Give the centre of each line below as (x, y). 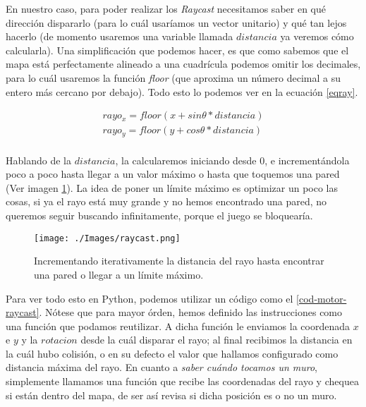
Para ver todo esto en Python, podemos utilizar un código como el (150, 298)
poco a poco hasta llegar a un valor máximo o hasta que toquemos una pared (173, 174)
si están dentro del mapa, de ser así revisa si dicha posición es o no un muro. (171, 395)
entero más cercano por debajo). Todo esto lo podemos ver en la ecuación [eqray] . (182, 91)
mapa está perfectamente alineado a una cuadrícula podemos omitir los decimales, (183, 64)
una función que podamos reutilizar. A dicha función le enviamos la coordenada (178, 326)
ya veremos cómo (317, 36)
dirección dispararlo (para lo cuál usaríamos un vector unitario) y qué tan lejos (176, 22)
